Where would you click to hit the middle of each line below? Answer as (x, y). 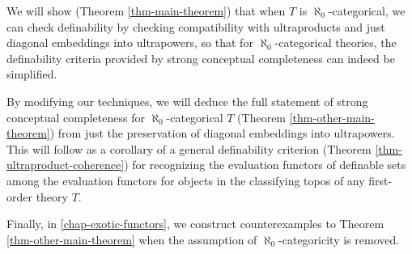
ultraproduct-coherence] (66, 165)
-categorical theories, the (336, 42)
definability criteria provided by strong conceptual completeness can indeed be (201, 58)
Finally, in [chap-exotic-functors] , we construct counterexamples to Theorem (195, 224)
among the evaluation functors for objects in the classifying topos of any (186, 180)
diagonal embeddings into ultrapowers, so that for (130, 42)
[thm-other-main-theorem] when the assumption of (132, 239)
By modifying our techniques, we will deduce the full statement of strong (187, 101)
